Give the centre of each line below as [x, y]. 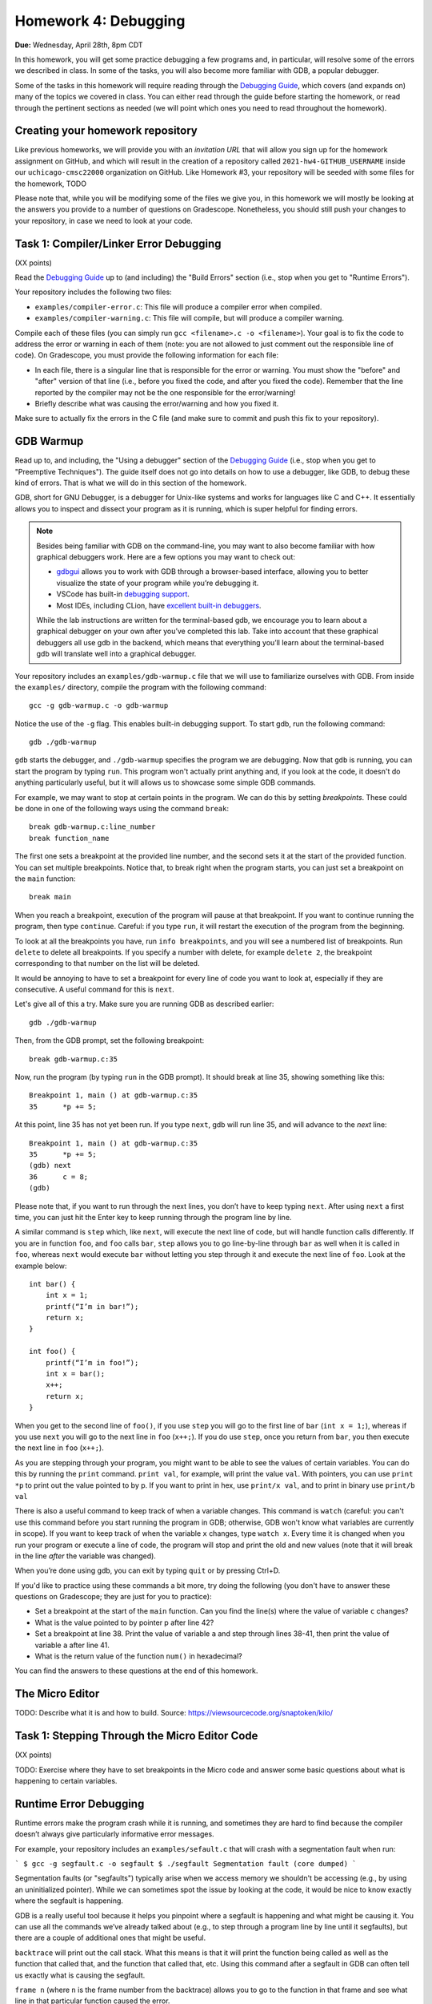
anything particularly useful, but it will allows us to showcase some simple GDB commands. [165, 782]
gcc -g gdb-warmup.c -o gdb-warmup [99, 706]
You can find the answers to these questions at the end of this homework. [136, 1671]
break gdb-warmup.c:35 [74, 1059]
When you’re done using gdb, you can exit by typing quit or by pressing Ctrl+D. [148, 1570]
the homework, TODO [51, 184]
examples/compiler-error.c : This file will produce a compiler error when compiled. [178, 307]
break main [50, 897]
